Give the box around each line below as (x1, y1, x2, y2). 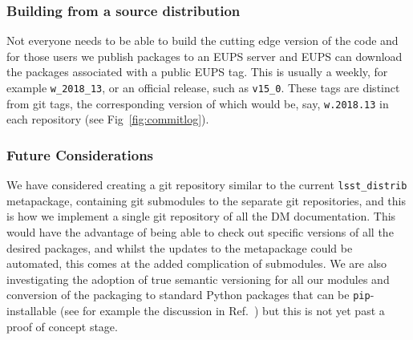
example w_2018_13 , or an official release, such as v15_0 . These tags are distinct (6, 79, 400, 95)
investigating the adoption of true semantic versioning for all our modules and (6, 270, 390, 287)
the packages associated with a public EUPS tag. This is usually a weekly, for (6, 63, 388, 80)
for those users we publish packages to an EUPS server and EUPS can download (6, 47, 403, 64)
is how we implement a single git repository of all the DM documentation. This (6, 208, 396, 225)
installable (6, 302, 57, 318)
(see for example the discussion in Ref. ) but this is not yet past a (59, 302, 385, 318)
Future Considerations (6, 144, 154, 164)
